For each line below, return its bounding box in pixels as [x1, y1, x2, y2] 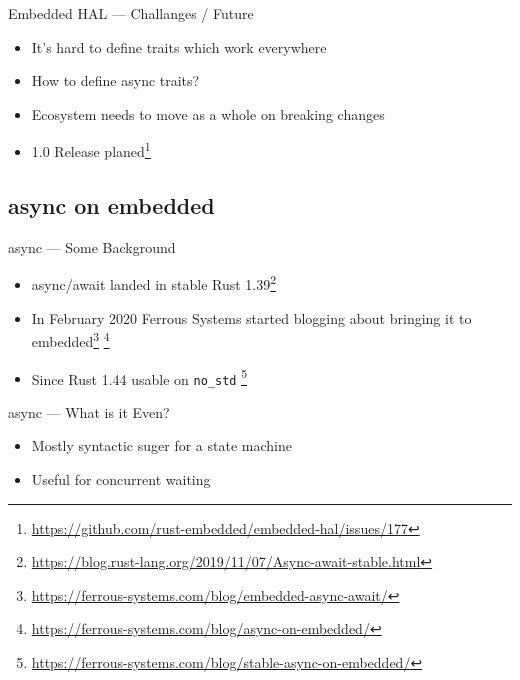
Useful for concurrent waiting [31, 469, 211, 490]
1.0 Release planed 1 [31, 138, 151, 162]
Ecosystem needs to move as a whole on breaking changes [31, 103, 385, 124]
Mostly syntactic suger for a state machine [31, 435, 292, 456]
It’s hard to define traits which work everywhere [31, 36, 327, 57]
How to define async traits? [31, 70, 200, 91]
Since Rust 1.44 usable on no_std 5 [31, 365, 247, 389]
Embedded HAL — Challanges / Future [8, 3, 254, 23]
